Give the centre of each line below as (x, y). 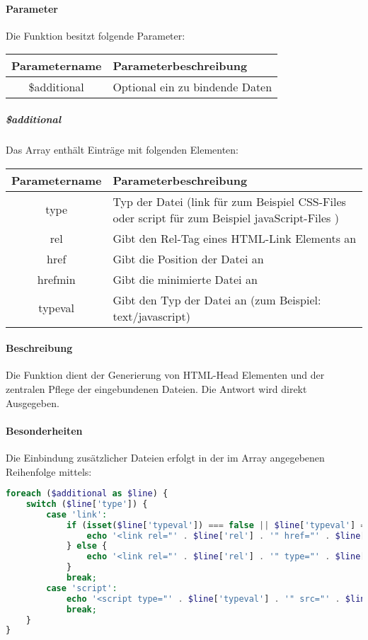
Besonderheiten (44, 430)
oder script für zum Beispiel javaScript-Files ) (226, 217)
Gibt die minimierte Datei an (185, 279)
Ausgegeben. (33, 402)
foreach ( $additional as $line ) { (87, 494)
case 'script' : (82, 588)
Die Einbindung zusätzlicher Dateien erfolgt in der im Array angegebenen (165, 457)
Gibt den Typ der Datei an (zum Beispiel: (217, 299)
